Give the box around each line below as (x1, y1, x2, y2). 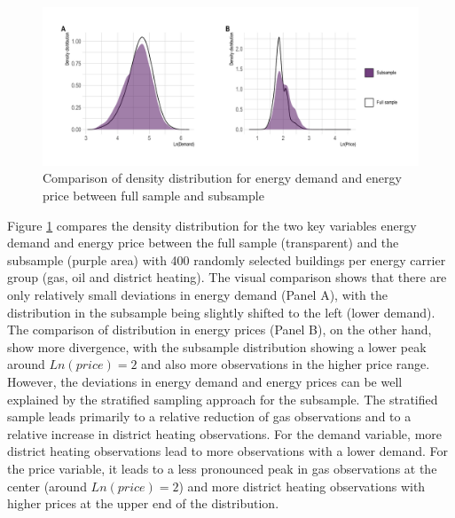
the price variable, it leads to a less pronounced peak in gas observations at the (7, 459, 437, 477)
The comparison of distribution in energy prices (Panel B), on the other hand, (7, 320, 432, 339)
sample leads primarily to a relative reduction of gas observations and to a (7, 407, 412, 426)
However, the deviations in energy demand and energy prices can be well (7, 373, 403, 390)
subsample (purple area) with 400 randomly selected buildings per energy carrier (7, 250, 446, 269)
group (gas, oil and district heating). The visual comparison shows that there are (7, 268, 447, 286)
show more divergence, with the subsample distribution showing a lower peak (7, 337, 427, 356)
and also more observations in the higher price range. (141, 355, 430, 373)
